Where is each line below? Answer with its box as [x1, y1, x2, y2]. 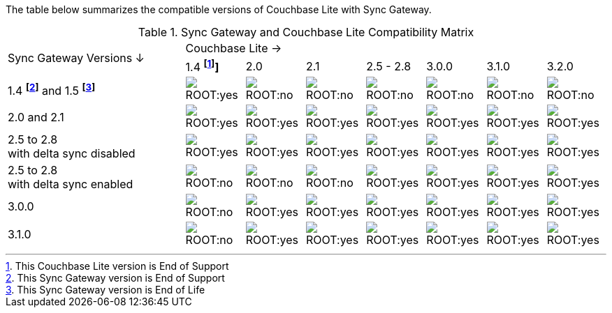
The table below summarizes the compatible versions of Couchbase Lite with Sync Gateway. [6, 3, 432, 15]
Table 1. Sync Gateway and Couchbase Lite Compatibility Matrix [138, 25, 474, 39]
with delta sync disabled [8, 146, 136, 161]
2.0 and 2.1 [8, 110, 64, 125]
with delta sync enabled [8, 177, 133, 192]
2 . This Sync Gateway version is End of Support [6, 272, 225, 284]
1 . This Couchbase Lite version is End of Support [6, 260, 229, 273]
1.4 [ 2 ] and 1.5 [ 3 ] [8, 81, 96, 98]
